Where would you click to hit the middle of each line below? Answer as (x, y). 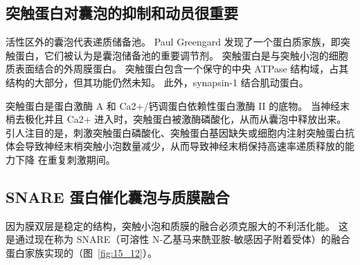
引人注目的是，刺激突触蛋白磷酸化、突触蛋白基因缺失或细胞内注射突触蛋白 (175, 132)
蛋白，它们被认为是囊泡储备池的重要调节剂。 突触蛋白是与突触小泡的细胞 (181, 55)
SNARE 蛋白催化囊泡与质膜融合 (118, 196)
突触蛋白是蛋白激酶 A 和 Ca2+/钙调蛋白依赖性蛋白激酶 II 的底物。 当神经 (173, 105)
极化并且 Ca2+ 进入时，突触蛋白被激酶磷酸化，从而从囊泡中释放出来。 (186, 119)
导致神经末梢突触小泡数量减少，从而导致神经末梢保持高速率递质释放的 (184, 146)
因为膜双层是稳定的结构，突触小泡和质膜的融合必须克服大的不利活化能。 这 (177, 225)
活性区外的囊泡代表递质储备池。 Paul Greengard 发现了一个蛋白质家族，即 (173, 42)
